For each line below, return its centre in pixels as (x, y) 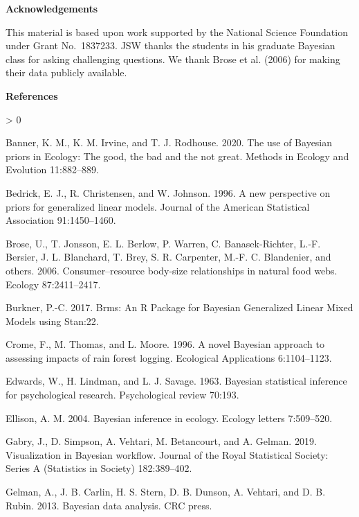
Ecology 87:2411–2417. (53, 284)
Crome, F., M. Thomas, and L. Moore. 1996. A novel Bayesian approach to (165, 344)
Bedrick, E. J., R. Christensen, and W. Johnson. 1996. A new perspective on (168, 192)
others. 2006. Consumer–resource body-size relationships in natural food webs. (172, 270)
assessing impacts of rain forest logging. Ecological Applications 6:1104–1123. (169, 357)
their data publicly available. (66, 72)
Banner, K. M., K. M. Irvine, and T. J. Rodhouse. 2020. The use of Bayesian (169, 142)
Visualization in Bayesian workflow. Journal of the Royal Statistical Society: (167, 454)
